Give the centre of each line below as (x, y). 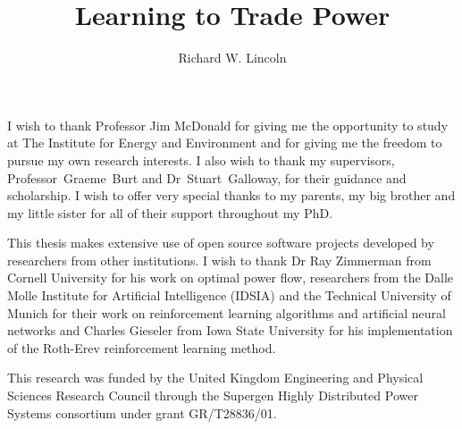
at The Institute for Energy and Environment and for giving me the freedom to (225, 143)
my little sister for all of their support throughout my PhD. (170, 212)
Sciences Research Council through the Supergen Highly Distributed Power (213, 395)
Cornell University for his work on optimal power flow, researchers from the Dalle (230, 278)
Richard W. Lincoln (232, 58)
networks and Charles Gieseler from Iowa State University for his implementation (230, 330)
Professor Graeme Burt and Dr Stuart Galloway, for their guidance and (207, 177)
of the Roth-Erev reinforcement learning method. (142, 347)
